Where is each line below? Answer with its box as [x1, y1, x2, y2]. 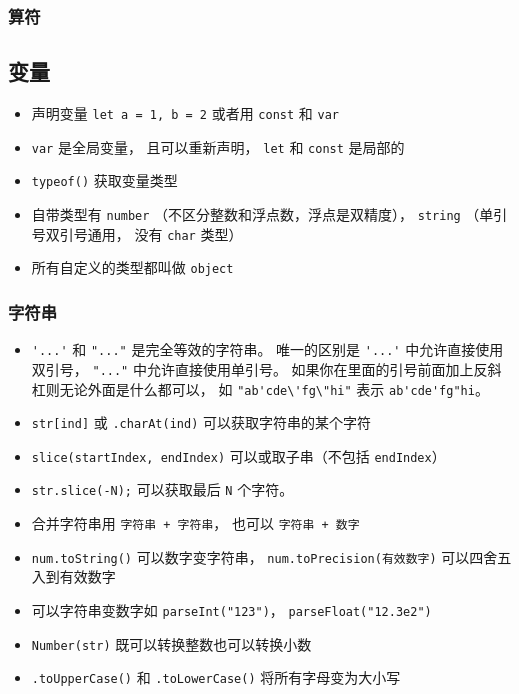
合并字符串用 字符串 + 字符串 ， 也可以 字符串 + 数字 [31, 513, 360, 534]
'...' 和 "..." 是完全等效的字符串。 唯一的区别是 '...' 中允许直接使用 [31, 339, 504, 360]
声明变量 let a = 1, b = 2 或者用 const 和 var [31, 103, 339, 124]
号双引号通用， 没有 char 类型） [31, 223, 243, 244]
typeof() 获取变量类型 [31, 170, 178, 191]
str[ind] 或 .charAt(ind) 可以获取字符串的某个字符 [31, 412, 371, 433]
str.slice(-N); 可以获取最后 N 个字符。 [31, 479, 294, 500]
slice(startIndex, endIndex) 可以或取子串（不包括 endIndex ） [31, 445, 446, 466]
